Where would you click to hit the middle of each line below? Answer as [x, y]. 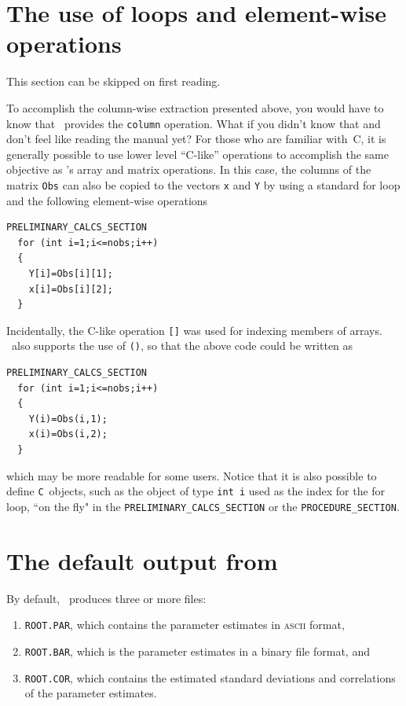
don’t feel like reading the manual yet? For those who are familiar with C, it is [196, 139]
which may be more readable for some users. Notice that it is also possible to [192, 475]
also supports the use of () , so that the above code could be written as [182, 346]
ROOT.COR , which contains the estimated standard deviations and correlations [210, 677]
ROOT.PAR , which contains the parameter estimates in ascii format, [185, 625]
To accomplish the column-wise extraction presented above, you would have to [195, 107]
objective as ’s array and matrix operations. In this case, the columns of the [189, 169]
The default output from [142, 560]
